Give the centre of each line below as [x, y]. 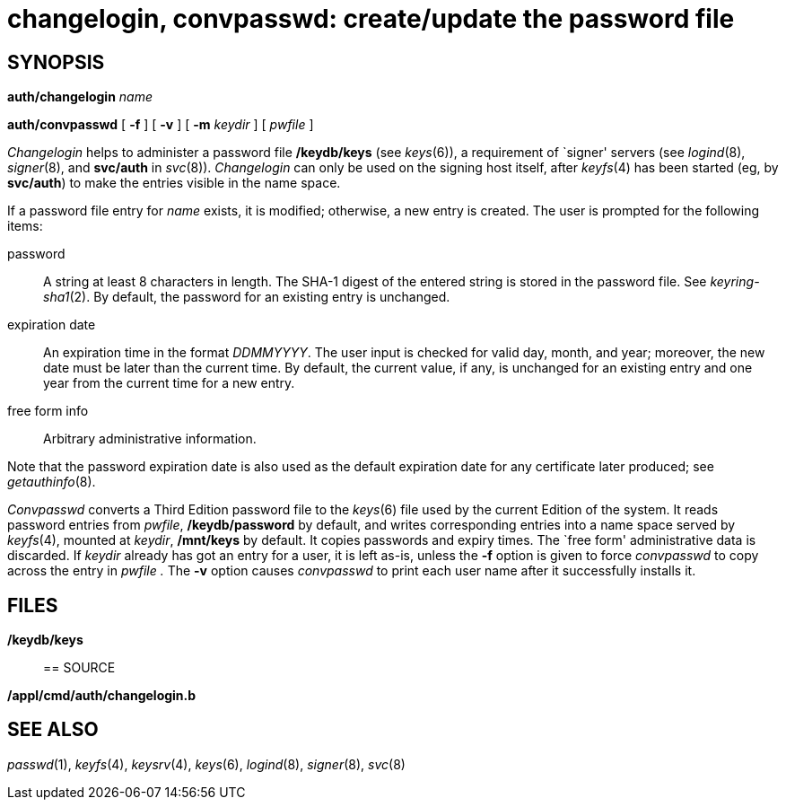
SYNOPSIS [56, 62]
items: [25, 226]
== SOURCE [79, 668]
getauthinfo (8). [52, 482]
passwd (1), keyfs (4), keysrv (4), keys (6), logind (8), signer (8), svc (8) [206, 764]
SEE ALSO [53, 730]
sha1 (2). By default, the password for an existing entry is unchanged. [247, 297]
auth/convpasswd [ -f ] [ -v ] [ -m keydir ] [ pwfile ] [161, 125]
